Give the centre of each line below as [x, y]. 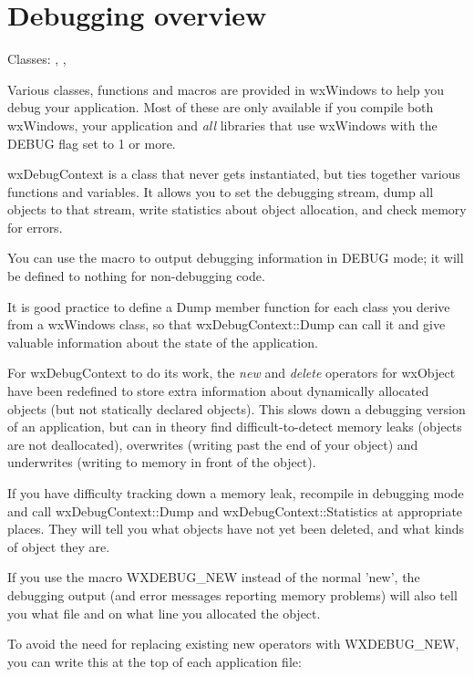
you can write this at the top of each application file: [155, 661]
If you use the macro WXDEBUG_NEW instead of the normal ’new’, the [214, 577]
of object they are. [59, 546]
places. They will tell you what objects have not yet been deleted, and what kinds [236, 529]
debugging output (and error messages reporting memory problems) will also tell [232, 594]
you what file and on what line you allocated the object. [164, 613]
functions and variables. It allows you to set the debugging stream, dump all [221, 191]
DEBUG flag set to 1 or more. [92, 143]
